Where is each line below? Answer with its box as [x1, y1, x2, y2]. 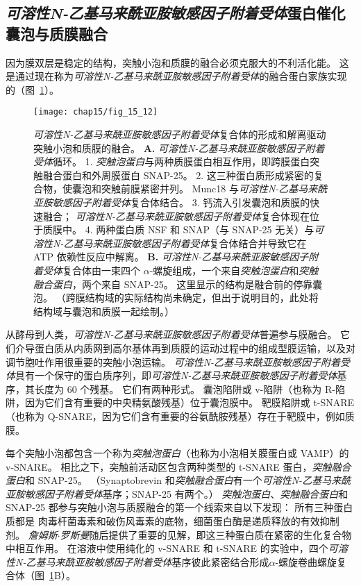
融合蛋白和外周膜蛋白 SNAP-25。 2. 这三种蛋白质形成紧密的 [42, 167, 314, 182]
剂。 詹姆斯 [6, 527, 58, 542]
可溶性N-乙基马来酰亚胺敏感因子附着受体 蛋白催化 [6, 2, 346, 24]
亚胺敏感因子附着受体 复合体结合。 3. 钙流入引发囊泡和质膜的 [33, 195, 310, 209]
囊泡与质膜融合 [6, 22, 108, 44]
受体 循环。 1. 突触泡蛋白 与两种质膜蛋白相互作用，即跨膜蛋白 [33, 154, 310, 169]
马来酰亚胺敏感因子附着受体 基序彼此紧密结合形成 [45, 554, 269, 569]
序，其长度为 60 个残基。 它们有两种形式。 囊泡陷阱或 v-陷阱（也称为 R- [6, 381, 335, 396]
